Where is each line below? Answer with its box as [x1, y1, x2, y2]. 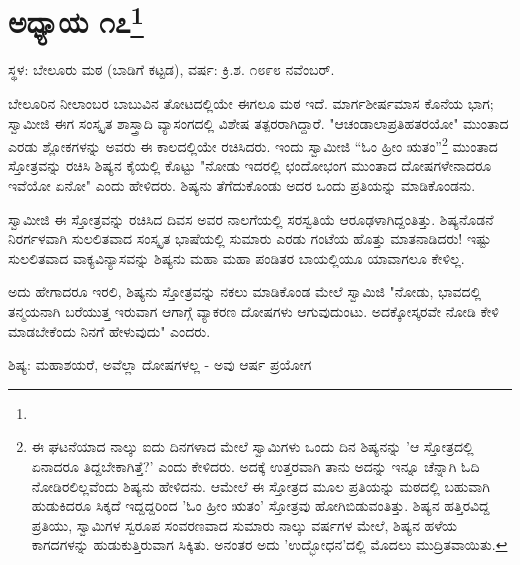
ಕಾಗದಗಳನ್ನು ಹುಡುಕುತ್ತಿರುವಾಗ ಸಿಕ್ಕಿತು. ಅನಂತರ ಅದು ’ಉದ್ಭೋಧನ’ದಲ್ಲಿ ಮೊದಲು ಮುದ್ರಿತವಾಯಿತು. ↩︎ [31, 534, 508, 555]
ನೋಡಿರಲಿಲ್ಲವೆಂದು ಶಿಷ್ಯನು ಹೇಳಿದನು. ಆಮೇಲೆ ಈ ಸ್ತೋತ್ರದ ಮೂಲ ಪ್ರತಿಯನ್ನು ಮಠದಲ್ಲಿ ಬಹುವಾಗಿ [31, 475, 490, 496]
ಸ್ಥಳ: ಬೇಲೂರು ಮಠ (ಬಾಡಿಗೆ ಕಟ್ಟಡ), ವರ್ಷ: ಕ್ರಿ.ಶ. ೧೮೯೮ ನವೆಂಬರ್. [8, 59, 335, 80]
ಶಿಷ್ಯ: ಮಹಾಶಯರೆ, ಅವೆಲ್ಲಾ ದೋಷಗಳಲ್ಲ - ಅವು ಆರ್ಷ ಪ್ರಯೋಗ [8, 354, 312, 375]
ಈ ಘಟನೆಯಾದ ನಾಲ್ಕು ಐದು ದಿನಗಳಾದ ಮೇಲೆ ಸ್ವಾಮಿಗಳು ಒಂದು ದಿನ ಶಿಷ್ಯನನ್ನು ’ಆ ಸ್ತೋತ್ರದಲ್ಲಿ [31, 436, 474, 457]
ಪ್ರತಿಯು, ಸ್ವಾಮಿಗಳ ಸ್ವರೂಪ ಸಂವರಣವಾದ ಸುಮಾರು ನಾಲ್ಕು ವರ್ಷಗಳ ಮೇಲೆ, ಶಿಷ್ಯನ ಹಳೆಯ [31, 514, 457, 535]
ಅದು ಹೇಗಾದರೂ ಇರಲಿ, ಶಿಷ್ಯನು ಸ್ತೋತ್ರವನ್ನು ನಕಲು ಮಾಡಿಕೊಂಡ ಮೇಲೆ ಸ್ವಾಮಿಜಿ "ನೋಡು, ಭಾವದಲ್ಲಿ [8, 281, 482, 302]
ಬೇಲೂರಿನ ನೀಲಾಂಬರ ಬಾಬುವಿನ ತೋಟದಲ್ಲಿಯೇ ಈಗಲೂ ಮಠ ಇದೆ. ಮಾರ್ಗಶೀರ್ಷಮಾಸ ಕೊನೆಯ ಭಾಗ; [8, 93, 494, 114]
